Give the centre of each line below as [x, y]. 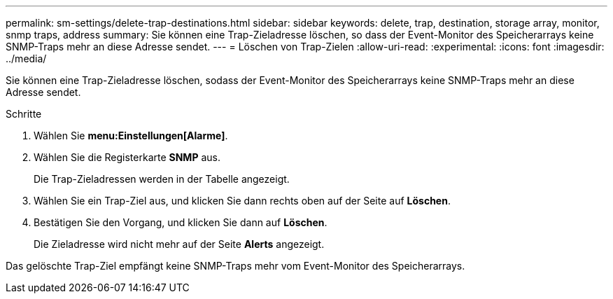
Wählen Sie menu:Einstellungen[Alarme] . [131, 135]
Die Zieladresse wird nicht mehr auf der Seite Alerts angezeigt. [179, 244]
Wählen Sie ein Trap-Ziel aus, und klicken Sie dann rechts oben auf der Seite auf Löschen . [242, 201]
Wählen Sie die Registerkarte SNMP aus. [127, 157]
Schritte [24, 114]
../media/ [26, 58]
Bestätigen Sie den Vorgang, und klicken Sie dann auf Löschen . [181, 222]
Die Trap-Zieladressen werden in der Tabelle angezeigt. [162, 179]
